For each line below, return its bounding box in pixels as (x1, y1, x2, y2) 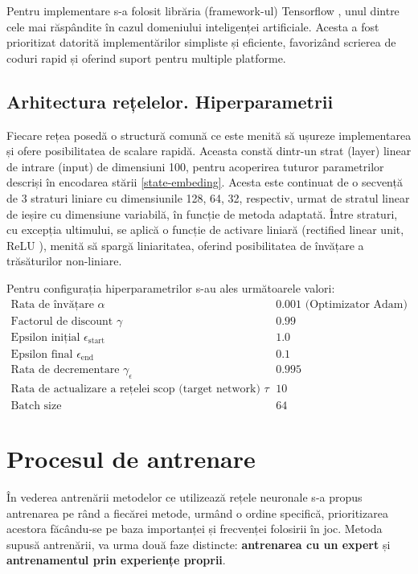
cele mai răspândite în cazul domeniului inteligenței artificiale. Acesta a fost (6, 18, 379, 35)
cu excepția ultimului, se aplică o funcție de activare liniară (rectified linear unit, (6, 221, 404, 238)
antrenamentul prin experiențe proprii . (6, 551, 226, 568)
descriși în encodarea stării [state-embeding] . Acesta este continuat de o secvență (6, 174, 403, 191)
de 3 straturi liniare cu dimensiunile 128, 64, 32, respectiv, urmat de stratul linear (6, 189, 410, 206)
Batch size (10, 400, 62, 412)
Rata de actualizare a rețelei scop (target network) (10, 383, 260, 395)
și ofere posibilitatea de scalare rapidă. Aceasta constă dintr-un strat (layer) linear (6, 142, 412, 159)
